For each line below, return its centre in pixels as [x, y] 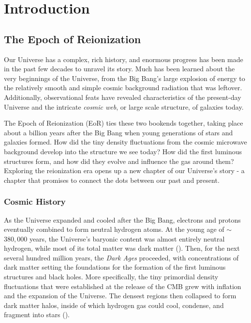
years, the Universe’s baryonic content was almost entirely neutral [127, 238]
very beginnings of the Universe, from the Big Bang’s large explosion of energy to [125, 78]
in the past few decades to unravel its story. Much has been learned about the [119, 69]
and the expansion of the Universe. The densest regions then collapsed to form [120, 296]
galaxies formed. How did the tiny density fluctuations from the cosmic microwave [125, 142]
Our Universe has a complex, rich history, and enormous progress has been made [124, 59]
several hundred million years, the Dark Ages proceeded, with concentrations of [121, 257]
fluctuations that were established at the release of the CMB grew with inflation [123, 286]
